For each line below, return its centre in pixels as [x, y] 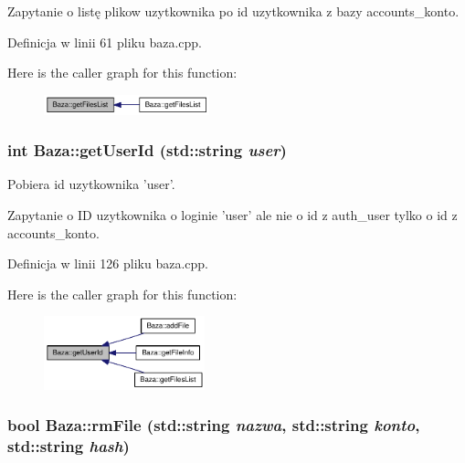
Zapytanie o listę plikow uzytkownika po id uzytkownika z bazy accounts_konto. [233, 11]
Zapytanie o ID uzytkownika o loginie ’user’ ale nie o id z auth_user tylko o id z [232, 214]
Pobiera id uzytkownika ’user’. [91, 184]
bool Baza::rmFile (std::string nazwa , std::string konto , [214, 425]
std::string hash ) [69, 446]
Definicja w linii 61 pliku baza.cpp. [105, 42]
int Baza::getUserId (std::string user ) [147, 150]
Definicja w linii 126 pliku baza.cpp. [108, 263]
